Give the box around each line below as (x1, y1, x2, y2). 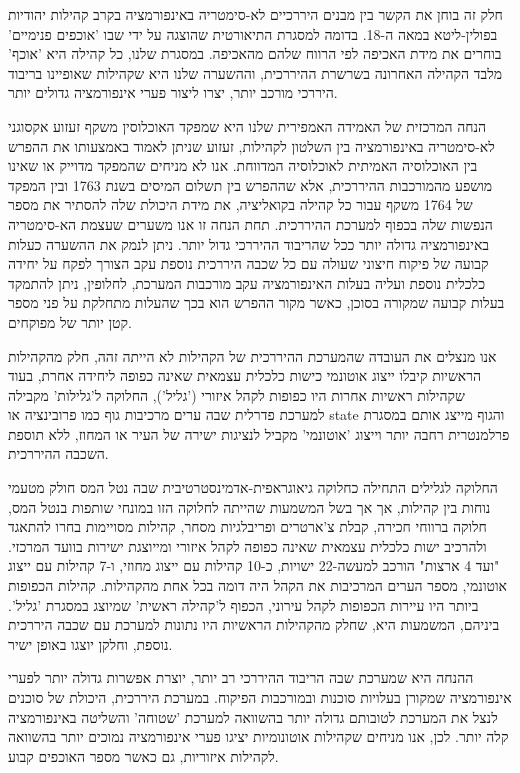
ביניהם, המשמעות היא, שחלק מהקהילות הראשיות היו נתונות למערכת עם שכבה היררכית (8, 614, 500, 635)
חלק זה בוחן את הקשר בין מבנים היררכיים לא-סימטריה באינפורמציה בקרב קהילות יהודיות (8, 4, 503, 24)
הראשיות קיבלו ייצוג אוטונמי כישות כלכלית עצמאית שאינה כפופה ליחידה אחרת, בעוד (8, 365, 482, 386)
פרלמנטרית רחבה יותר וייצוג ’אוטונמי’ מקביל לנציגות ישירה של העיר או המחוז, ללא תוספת (8, 423, 510, 444)
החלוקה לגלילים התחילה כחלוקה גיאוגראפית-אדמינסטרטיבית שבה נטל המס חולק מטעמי (8, 477, 498, 498)
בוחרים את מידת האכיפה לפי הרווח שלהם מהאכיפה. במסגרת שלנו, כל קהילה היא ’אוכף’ (8, 43, 502, 64)
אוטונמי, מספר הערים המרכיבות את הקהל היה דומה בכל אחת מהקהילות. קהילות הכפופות (8, 575, 507, 596)
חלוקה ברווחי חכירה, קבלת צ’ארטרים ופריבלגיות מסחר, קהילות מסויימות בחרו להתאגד (8, 516, 487, 537)
